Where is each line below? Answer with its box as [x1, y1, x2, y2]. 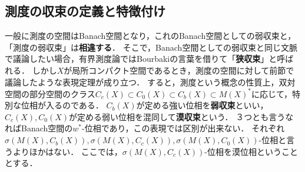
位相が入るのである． [21, 99, 104, 111]
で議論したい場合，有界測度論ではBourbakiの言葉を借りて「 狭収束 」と [5, 52, 277, 65]
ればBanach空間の [5, 122, 73, 134]
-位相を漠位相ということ [204, 145, 298, 157]
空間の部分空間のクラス [5, 87, 95, 100]
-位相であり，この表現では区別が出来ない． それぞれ [82, 122, 285, 134]
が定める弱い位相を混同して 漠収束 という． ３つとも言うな [69, 110, 294, 123]
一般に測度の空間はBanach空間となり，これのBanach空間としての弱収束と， [5, 29, 296, 42]
